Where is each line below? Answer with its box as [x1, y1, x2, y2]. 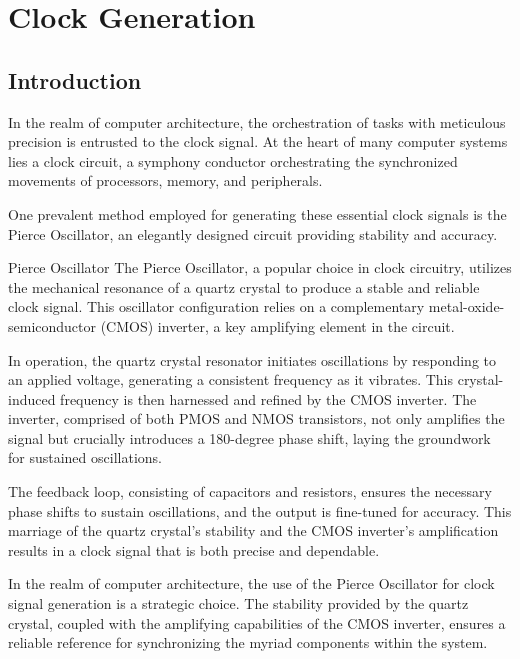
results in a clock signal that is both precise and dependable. [8, 539, 380, 560]
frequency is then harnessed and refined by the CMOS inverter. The [60, 388, 477, 409]
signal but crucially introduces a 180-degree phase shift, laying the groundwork [8, 427, 491, 448]
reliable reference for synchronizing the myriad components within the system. [8, 632, 488, 653]
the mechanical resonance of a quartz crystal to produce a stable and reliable [8, 276, 480, 297]
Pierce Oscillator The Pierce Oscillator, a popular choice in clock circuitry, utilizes [8, 257, 512, 278]
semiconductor [8, 315, 97, 336]
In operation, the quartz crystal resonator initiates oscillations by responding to [8, 349, 497, 370]
